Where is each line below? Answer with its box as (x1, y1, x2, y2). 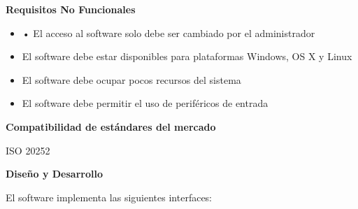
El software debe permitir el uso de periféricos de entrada (22, 96, 268, 110)
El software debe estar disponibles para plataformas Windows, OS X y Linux (22, 49, 352, 64)
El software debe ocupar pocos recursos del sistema (22, 72, 241, 87)
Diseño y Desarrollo (6, 166, 103, 181)
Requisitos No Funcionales (6, 2, 136, 16)
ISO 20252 (6, 143, 50, 157)
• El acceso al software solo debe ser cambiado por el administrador (22, 25, 315, 40)
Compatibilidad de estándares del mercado (6, 119, 216, 134)
